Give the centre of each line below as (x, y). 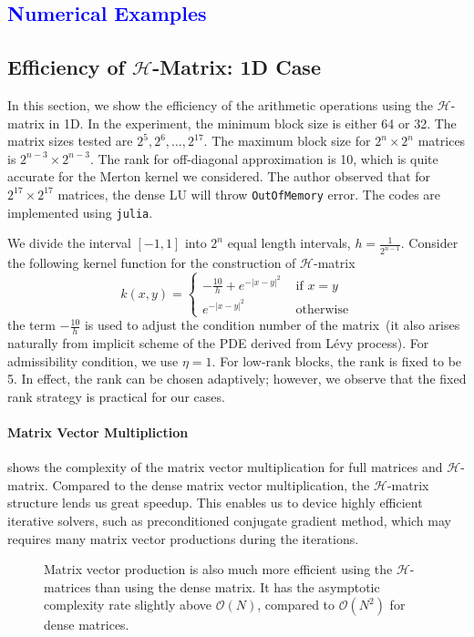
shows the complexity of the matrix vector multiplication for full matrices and (225, 467)
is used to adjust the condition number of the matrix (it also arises (272, 325)
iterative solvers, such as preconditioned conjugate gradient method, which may (229, 521)
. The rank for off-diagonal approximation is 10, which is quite (264, 158)
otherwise (322, 310)
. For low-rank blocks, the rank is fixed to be (337, 360)
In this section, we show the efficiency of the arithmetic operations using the (221, 104)
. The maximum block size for (287, 141)
